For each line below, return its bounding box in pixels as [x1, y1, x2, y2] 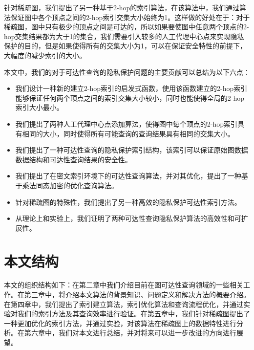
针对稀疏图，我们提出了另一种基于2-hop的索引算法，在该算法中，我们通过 [4, 2, 240, 12]
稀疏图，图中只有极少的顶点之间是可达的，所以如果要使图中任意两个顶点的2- [4, 22, 249, 32]
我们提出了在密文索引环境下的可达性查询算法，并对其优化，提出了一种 [15, 171, 241, 181]
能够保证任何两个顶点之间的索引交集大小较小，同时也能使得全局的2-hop [15, 92, 245, 103]
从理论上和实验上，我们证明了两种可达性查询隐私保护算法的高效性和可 [15, 213, 241, 223]
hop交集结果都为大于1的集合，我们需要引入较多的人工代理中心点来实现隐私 [4, 31, 244, 41]
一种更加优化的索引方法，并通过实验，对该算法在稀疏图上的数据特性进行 [4, 318, 236, 328]
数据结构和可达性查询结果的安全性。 [15, 154, 132, 164]
